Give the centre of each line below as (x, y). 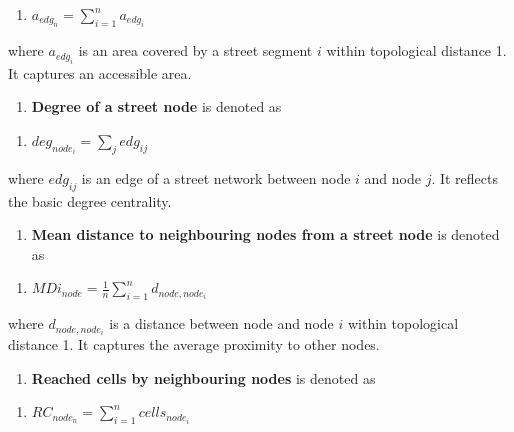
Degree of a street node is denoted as (156, 106)
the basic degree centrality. (90, 200)
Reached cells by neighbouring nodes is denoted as (203, 377)
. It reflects (465, 177)
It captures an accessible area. (100, 72)
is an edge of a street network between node (216, 177)
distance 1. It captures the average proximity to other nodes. (194, 344)
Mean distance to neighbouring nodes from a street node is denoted (265, 234)
